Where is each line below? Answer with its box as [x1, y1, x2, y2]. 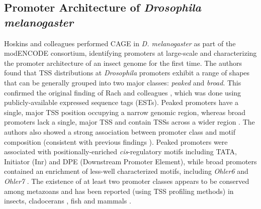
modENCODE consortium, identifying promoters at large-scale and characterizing [4, 48, 257, 58]
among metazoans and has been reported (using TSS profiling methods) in [4, 185, 234, 196]
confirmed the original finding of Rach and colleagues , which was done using [4, 87, 241, 97]
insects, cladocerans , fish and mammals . [4, 195, 131, 206]
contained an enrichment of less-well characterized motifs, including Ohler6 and [4, 166, 248, 176]
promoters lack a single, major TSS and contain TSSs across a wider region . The [4, 117, 255, 127]
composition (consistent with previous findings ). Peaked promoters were [4, 136, 228, 147]
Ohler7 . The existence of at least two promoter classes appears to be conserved [4, 175, 249, 186]
